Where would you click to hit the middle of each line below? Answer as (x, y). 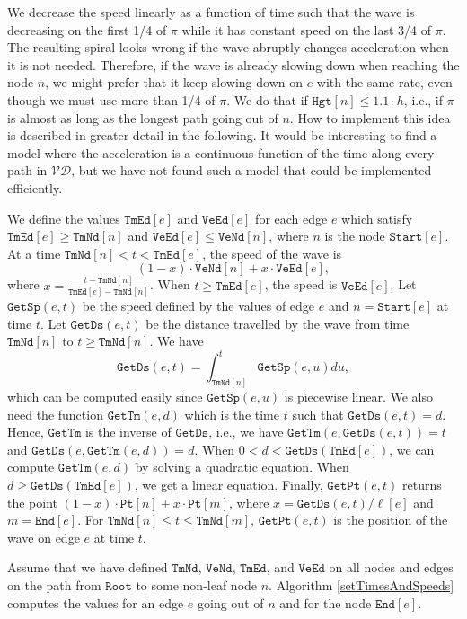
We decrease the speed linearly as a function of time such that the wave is (211, 12)
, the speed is (301, 284)
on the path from (54, 585)
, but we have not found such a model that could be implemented (251, 170)
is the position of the (391, 520)
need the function (55, 414)
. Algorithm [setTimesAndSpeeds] (361, 585)
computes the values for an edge (96, 602)
